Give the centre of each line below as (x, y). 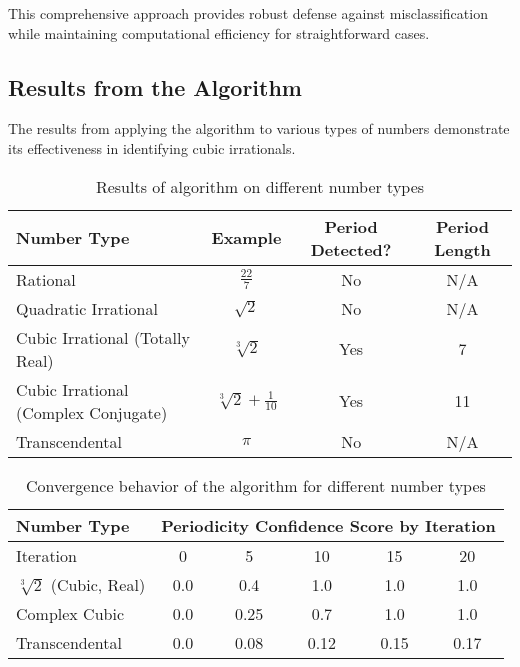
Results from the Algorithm (155, 86)
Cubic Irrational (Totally (103, 337)
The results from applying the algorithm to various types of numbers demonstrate (259, 128)
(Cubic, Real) (98, 584)
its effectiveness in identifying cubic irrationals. (152, 147)
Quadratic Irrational (87, 308)
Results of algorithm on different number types (260, 186)
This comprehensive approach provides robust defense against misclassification (248, 13)
